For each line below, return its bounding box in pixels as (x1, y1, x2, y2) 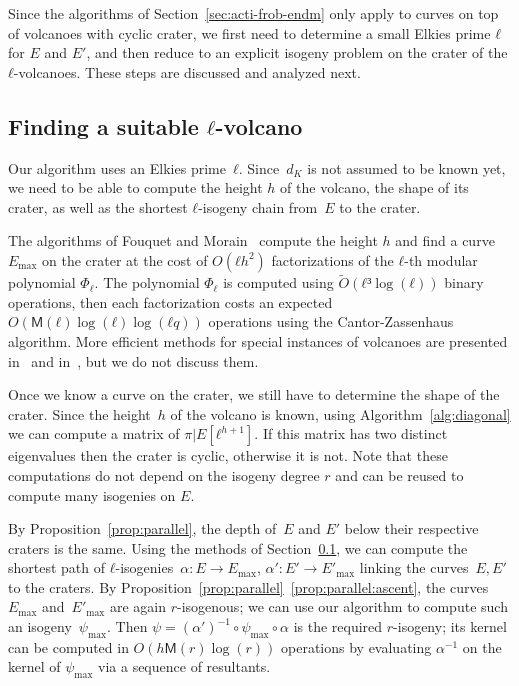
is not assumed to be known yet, (307, 157, 506, 178)
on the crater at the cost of (42, 249, 208, 270)
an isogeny (8, 616, 72, 637)
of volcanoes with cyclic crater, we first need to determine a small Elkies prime (8, 22, 491, 43)
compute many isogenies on (8, 484, 176, 505)
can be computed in (8, 636, 129, 657)
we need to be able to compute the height (8, 177, 263, 198)
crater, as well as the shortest (8, 196, 188, 217)
